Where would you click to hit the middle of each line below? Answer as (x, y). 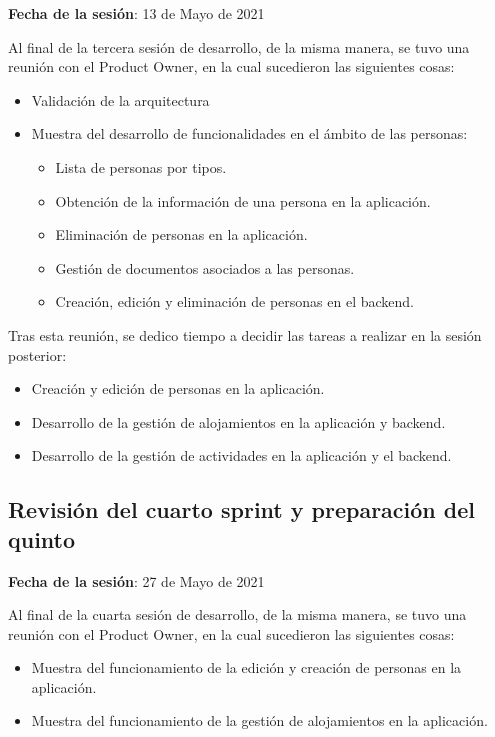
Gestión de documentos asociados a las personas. (205, 267)
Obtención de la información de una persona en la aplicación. (243, 200)
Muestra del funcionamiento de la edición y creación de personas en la (246, 667)
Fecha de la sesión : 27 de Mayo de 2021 (136, 580)
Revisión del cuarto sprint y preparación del (241, 509)
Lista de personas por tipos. (141, 166)
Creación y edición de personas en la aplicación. (178, 388)
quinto (42, 538)
